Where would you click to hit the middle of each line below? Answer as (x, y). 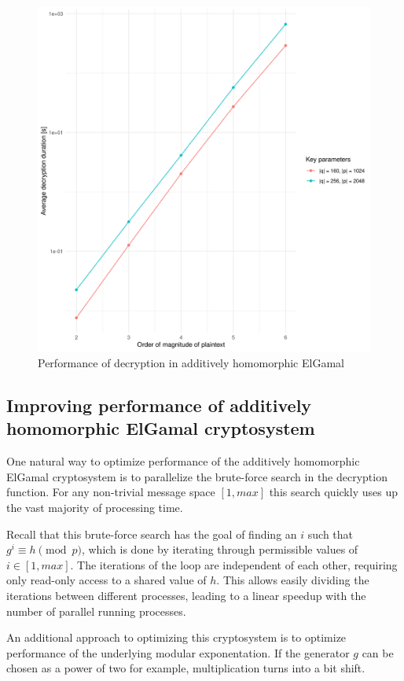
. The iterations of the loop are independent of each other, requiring (234, 564)
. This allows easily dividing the (293, 580)
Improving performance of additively (159, 405)
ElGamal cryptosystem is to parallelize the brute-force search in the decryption (197, 476)
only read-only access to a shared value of (107, 580)
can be (378, 652)
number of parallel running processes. (96, 611)
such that (331, 534)
